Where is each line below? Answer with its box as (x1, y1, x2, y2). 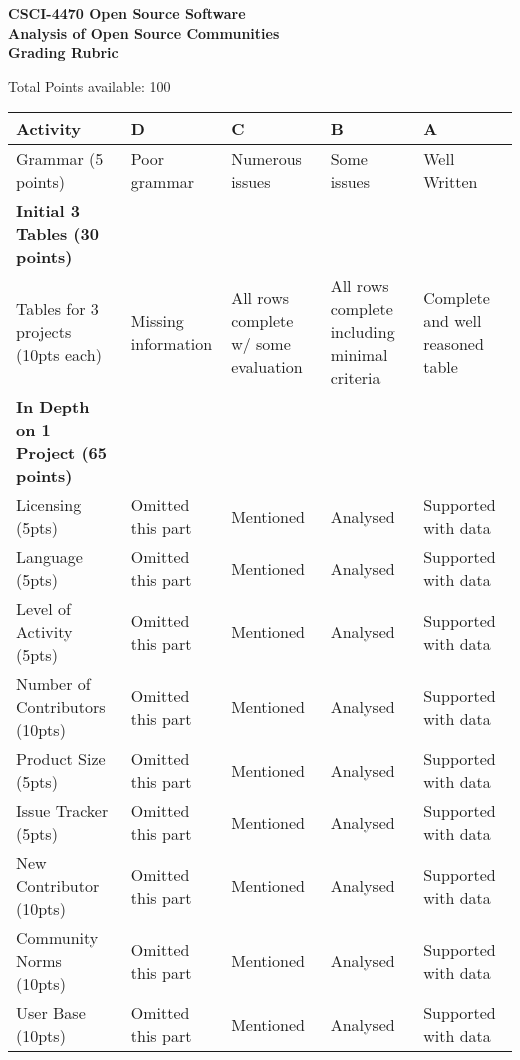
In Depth (16, 395, 90, 419)
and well (423, 308, 482, 332)
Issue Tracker (16, 799, 109, 823)
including (330, 320, 395, 344)
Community (16, 926, 99, 950)
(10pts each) (16, 343, 102, 367)
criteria (330, 366, 381, 390)
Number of (16, 672, 91, 696)
